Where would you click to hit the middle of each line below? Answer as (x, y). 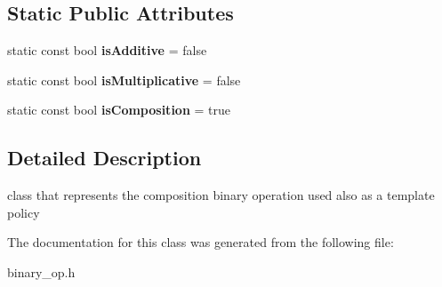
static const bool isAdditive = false (107, 50)
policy (24, 212)
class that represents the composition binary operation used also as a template (221, 195)
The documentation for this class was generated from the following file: (201, 242)
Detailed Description (104, 158)
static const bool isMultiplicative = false (124, 80)
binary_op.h (41, 271)
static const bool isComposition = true (119, 110)
